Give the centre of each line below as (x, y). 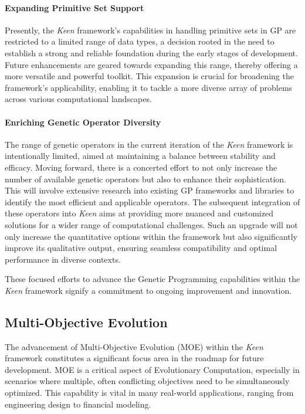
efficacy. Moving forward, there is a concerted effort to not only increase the (141, 167)
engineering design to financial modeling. (78, 404)
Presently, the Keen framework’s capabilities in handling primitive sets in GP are (150, 30)
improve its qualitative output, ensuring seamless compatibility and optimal (141, 248)
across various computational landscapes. (78, 99)
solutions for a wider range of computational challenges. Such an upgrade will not (151, 224)
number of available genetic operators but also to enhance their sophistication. (145, 179)
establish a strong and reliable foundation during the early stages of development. (151, 52)
